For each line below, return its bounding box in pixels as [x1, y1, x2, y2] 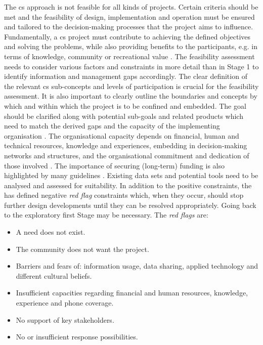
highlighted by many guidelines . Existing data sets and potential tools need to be [4, 170, 258, 181]
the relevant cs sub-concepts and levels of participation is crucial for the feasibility [4, 80, 259, 91]
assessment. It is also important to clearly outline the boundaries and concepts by [4, 91, 257, 101]
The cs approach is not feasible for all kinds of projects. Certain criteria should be [4, 2, 258, 12]
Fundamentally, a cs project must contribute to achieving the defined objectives [4, 31, 251, 41]
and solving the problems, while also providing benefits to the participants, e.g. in [4, 41, 258, 52]
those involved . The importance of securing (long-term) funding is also [4, 160, 225, 170]
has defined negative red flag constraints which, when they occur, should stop [4, 190, 244, 200]
